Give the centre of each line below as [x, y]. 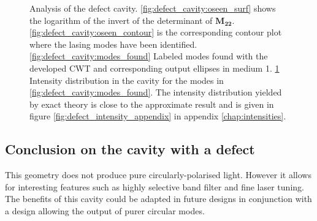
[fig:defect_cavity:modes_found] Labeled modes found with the [149, 56]
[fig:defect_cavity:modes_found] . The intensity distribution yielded [156, 92]
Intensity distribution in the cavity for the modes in [127, 80]
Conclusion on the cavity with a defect [130, 149]
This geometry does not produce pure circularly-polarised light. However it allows [158, 175]
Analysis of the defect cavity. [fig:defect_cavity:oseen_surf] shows [153, 8]
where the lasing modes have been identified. [113, 44]
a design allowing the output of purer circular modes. [105, 210]
